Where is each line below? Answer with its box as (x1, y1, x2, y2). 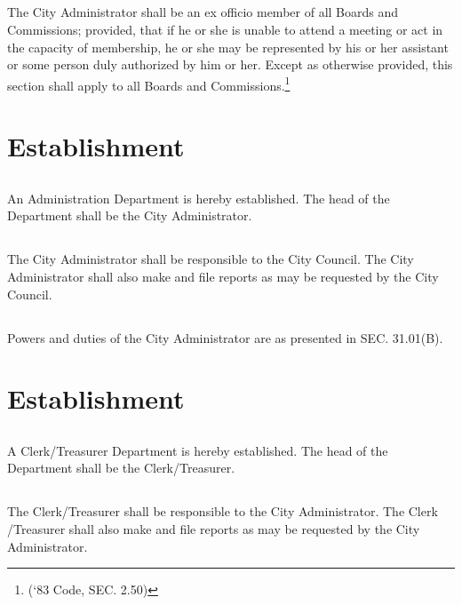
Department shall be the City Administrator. (7, 206, 252, 225)
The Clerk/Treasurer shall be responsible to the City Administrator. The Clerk (7, 502, 438, 521)
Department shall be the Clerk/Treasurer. (7, 458, 235, 477)
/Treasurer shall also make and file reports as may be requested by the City (7, 520, 420, 538)
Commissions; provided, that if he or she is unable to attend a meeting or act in (7, 20, 443, 38)
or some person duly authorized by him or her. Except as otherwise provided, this (7, 55, 453, 74)
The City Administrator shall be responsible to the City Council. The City (7, 250, 414, 268)
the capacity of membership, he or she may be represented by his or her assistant (7, 37, 449, 56)
